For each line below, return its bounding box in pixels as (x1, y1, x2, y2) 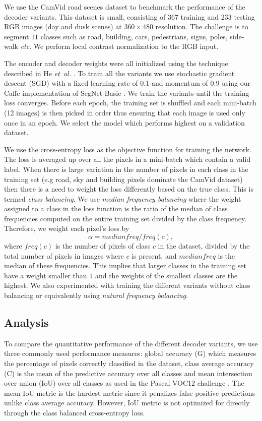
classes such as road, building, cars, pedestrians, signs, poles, (40, 31, 228, 41)
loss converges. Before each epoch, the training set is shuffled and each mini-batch (4, 97, 256, 108)
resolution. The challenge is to (155, 21, 248, 32)
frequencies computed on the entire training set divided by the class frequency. (4, 213, 247, 223)
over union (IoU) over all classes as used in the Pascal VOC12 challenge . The (4, 378, 244, 388)
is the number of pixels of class (55, 240, 151, 251)
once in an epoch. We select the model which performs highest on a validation (4, 117, 245, 128)
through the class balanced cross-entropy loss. (4, 407, 145, 417)
